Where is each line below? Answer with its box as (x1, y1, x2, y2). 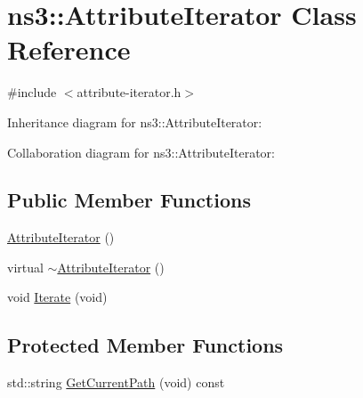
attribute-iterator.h (77, 83, 181, 102)
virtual (7, 257, 44, 276)
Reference (7, 31, 131, 68)
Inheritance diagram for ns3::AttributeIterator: (7, 112, 262, 131)
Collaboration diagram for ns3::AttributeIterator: (7, 142, 275, 161)
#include (7, 83, 57, 102)
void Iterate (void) (7, 288, 108, 306)
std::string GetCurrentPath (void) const (7, 373, 225, 392)
